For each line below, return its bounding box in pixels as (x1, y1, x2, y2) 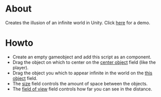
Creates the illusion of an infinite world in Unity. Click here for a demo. (5, 20, 150, 26)
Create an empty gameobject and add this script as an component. (12, 54, 152, 60)
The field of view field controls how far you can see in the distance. (12, 86, 152, 92)
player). (12, 64, 29, 70)
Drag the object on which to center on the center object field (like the (12, 59, 156, 65)
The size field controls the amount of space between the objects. (12, 80, 148, 86)
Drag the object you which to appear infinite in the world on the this (12, 70, 152, 76)
